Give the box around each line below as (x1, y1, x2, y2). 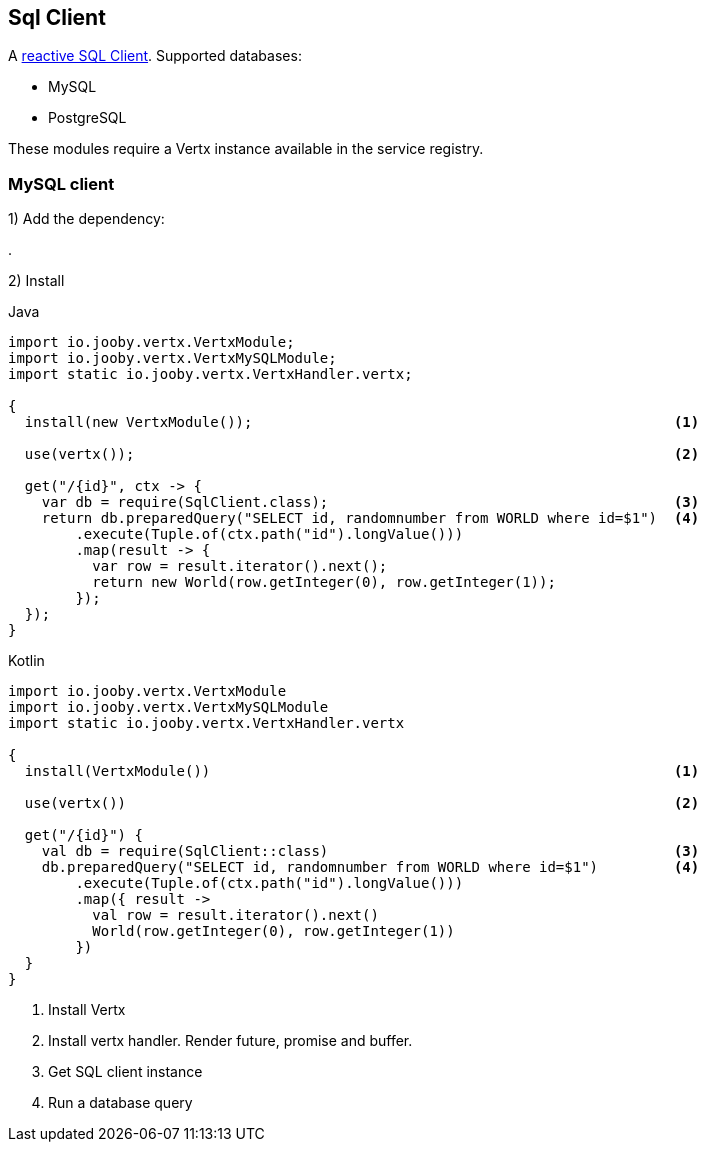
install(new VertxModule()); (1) (24, 414, 700, 431)
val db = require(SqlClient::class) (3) (41, 843, 700, 860)
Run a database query (48, 1094, 193, 1112)
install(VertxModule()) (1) (24, 763, 700, 780)
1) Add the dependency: (8, 210, 165, 228)
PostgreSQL (48, 109, 127, 127)
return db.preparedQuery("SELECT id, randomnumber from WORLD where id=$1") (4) (41, 510, 700, 527)
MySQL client (8, 173, 115, 194)
